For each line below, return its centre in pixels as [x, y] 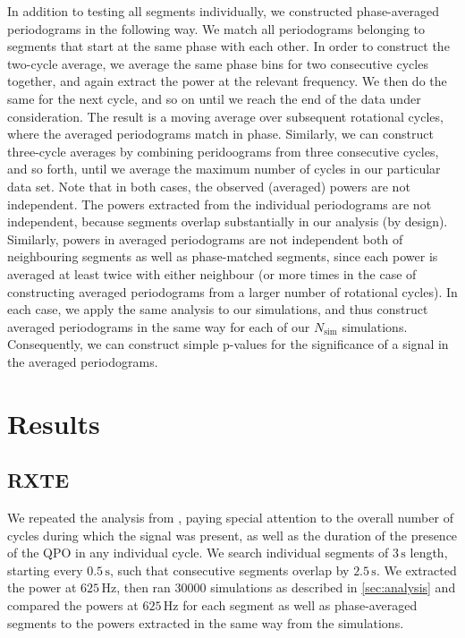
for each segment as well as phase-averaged [300, 605]
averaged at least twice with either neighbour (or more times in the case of [212, 273]
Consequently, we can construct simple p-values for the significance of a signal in [228, 344]
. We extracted [416, 570]
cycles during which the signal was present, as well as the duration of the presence [232, 535]
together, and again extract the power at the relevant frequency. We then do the [227, 81]
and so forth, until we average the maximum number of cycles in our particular [224, 169]
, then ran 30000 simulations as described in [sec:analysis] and [286, 587]
